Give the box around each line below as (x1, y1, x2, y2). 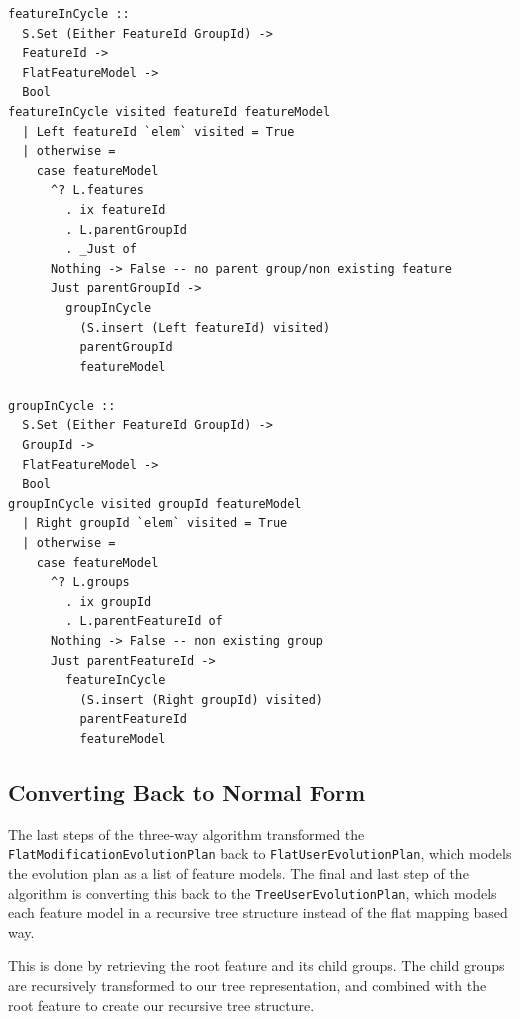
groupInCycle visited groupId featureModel (8, 496, 302, 511)
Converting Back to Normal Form (8, 776, 366, 807)
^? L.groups (50, 575, 130, 590)
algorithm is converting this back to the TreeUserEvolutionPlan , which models (8, 882, 497, 903)
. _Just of (65, 242, 137, 257)
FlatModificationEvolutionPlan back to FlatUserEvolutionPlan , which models (8, 843, 512, 864)
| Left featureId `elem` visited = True (22, 124, 295, 139)
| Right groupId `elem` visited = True (22, 516, 288, 531)
